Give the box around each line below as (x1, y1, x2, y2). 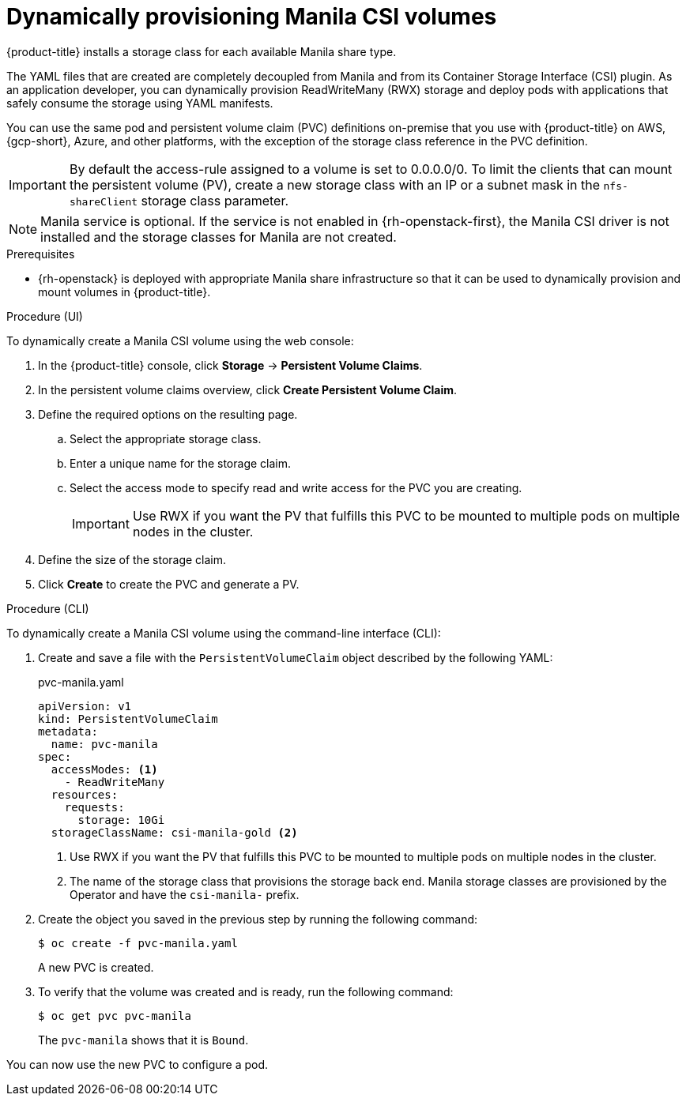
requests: (64, 800, 125, 814)
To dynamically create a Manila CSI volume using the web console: (6, 333, 354, 348)
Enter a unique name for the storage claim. (70, 456, 291, 470)
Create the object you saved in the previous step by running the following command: (38, 912, 478, 926)
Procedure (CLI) (6, 601, 89, 615)
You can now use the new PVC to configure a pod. (6, 1057, 269, 1071)
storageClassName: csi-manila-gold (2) (51, 826, 298, 839)
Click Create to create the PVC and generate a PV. (38, 577, 300, 591)
